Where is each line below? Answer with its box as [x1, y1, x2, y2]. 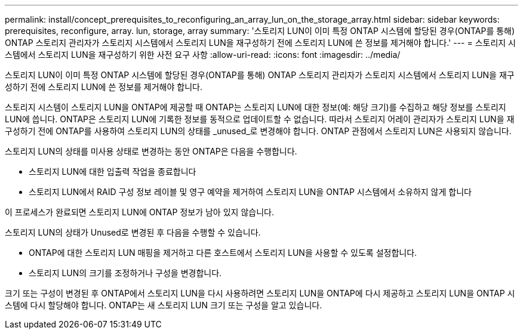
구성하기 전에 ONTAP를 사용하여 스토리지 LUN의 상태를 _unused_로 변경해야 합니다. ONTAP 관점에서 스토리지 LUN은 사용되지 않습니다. [5, 126, 512, 136]
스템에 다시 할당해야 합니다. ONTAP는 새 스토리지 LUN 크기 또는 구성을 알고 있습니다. [5, 300, 322, 310]
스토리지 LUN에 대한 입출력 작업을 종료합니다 [29, 166, 196, 177]
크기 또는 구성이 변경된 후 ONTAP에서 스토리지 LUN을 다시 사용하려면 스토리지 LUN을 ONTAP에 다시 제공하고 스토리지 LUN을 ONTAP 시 [5, 288, 515, 298]
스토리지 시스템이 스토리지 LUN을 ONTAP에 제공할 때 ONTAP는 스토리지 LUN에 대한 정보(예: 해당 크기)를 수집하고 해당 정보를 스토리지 [5, 102, 506, 112]
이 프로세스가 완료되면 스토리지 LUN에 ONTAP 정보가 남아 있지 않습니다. [5, 207, 274, 217]
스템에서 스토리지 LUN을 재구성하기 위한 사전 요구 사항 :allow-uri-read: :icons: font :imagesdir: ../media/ [5, 50, 401, 60]
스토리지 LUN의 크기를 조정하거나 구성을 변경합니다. [29, 268, 222, 278]
